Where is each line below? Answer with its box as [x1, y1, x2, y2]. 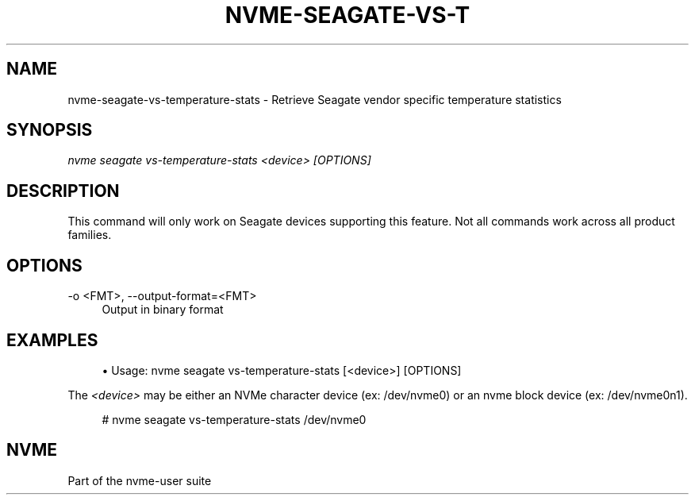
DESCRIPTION [6, 180, 120, 201]
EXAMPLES [6, 330, 98, 350]
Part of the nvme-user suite [67, 473, 212, 488]
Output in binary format [102, 303, 224, 317]
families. [67, 228, 112, 242]
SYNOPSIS [6, 120, 93, 141]
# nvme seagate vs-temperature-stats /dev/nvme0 [102, 412, 367, 426]
